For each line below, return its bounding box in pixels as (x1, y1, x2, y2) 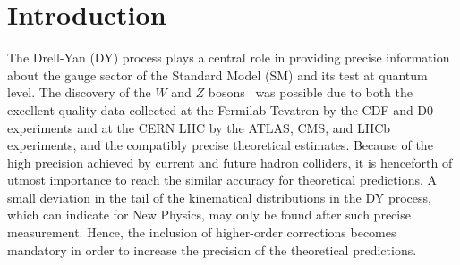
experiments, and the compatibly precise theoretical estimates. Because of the (7, 136, 433, 154)
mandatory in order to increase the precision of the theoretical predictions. (7, 240, 417, 259)
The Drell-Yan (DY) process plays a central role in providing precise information (7, 48, 450, 67)
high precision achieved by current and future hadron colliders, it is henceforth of (7, 153, 453, 171)
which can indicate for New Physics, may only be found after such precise (7, 205, 411, 224)
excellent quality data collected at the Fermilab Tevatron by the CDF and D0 (7, 100, 434, 119)
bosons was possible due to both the (208, 83, 413, 102)
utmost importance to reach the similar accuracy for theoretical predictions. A (7, 170, 437, 189)
